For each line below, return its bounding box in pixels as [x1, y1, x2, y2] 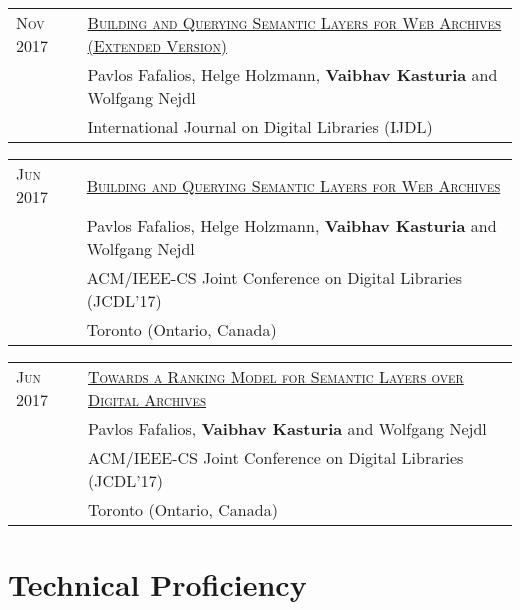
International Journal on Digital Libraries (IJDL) [87, 115, 433, 138]
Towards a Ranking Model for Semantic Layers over [87, 365, 464, 388]
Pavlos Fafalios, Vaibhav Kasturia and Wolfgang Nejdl [87, 417, 487, 440]
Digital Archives [87, 388, 207, 411]
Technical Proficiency [8, 564, 307, 605]
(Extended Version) [87, 34, 227, 57]
